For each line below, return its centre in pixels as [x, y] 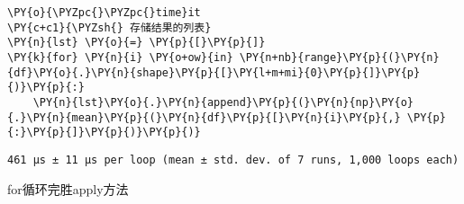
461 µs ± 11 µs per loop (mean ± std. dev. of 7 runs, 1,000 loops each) [233, 160]
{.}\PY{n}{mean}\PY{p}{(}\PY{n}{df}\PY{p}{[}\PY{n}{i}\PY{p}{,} [204, 117]
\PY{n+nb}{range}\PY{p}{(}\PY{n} [339, 57]
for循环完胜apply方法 [68, 188]
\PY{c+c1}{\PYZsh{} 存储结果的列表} [109, 27]
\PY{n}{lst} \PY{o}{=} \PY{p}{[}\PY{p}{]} [136, 43]
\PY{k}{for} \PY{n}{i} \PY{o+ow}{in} [120, 57]
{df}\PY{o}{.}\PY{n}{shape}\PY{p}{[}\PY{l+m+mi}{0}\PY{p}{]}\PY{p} [214, 72]
